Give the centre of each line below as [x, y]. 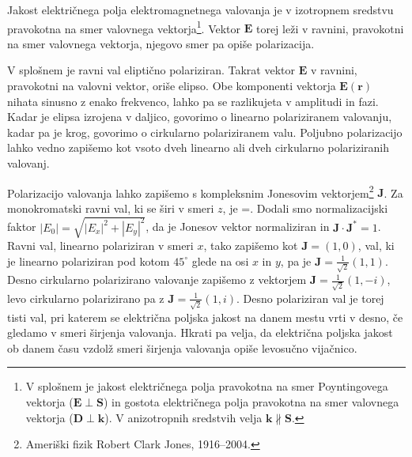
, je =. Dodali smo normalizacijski [305, 208]
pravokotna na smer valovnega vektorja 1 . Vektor [124, 27]
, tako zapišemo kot [251, 245]
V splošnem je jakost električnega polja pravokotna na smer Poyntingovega [207, 386]
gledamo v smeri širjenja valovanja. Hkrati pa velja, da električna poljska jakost [200, 332]
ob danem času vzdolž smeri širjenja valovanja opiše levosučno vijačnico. [182, 347]
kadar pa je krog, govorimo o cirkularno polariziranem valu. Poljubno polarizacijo [205, 132]
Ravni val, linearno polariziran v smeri [100, 245]
